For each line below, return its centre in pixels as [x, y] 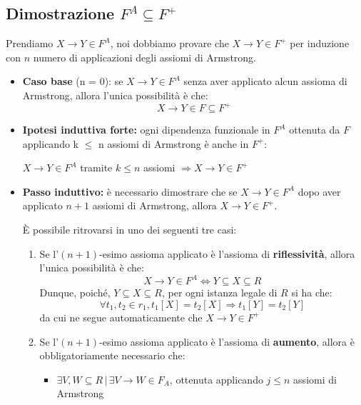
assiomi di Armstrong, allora [154, 205]
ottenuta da [315, 130]
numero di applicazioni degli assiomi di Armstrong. [144, 57]
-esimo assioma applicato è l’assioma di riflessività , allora [227, 253]
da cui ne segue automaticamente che [121, 317]
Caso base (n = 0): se [73, 81]
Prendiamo [30, 43]
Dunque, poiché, [75, 292]
